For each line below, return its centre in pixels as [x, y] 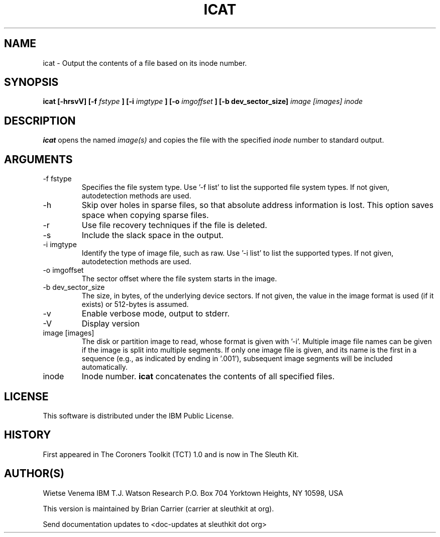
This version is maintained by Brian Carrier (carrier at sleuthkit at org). [158, 508]
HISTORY [28, 435]
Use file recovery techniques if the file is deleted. [174, 225]
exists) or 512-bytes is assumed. [135, 304]
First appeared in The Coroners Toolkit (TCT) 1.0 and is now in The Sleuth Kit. [171, 454]
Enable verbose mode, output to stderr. [156, 314]
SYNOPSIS [31, 82]
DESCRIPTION [40, 121]
